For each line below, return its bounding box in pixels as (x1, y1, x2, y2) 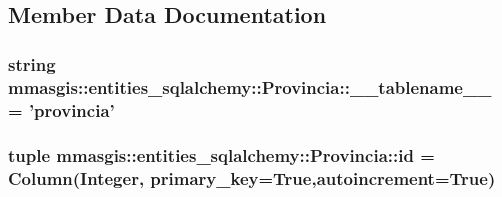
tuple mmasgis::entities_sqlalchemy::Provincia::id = (8, 143, 435, 168)
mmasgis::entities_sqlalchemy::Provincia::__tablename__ (8, 74, 492, 99)
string (8, 51, 56, 76)
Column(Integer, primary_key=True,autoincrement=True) (8, 166, 496, 191)
